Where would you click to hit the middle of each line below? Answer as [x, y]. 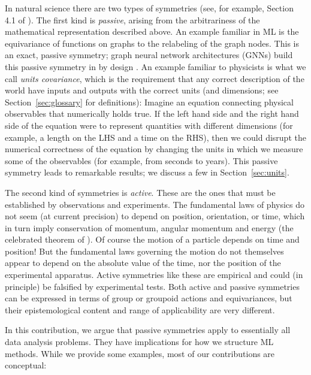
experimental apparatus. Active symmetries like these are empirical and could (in [154, 275]
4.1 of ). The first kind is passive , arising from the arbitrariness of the [132, 19]
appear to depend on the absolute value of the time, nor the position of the [143, 263]
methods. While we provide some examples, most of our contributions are [140, 353]
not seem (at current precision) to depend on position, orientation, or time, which [155, 216]
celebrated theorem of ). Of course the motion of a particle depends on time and [152, 239]
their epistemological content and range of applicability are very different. [140, 309]
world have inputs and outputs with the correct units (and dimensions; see [142, 90]
